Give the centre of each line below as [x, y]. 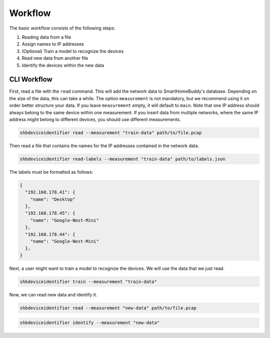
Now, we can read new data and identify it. [53, 294]
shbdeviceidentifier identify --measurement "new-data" [90, 323]
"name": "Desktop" [53, 199]
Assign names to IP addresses [53, 44]
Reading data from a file [46, 37]
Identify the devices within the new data [63, 65]
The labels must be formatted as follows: [51, 172]
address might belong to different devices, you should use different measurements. [95, 119]
